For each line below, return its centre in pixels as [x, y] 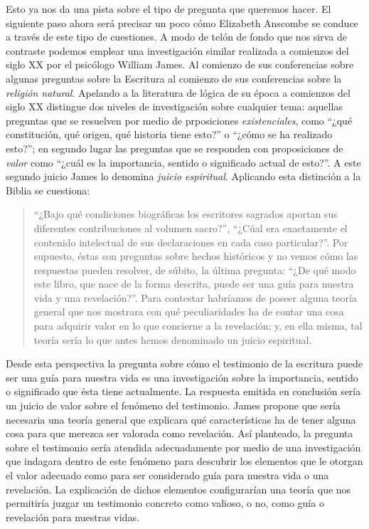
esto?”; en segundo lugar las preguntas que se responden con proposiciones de [175, 148]
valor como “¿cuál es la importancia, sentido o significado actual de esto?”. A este [183, 162]
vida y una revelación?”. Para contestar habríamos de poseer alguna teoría [195, 297]
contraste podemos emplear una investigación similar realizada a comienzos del [177, 50]
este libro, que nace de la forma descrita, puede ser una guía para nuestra [194, 284]
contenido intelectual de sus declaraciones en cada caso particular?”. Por [191, 242]
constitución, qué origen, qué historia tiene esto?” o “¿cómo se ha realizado [169, 134]
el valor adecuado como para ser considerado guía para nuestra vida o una [167, 475]
